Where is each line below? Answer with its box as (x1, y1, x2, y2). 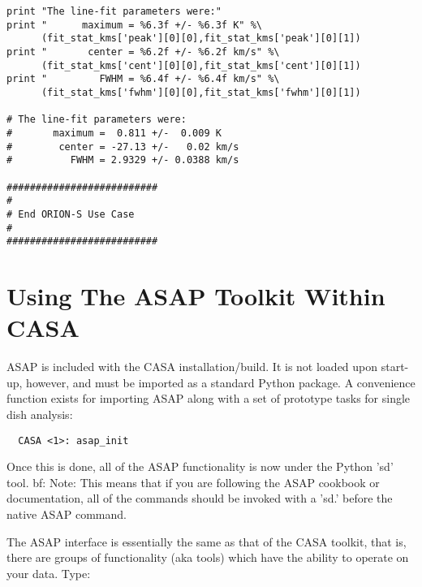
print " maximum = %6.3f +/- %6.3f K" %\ (6, 19, 262, 31)
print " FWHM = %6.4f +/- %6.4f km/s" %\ (6, 73, 280, 85)
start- (381, 358, 409, 375)
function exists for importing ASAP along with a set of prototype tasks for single (6, 390, 411, 407)
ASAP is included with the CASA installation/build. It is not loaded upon (6, 358, 378, 375)
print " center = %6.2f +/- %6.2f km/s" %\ (6, 45, 280, 58)
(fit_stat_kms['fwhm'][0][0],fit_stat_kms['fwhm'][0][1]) (41, 86, 361, 98)
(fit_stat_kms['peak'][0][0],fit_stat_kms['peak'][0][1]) (41, 32, 361, 45)
